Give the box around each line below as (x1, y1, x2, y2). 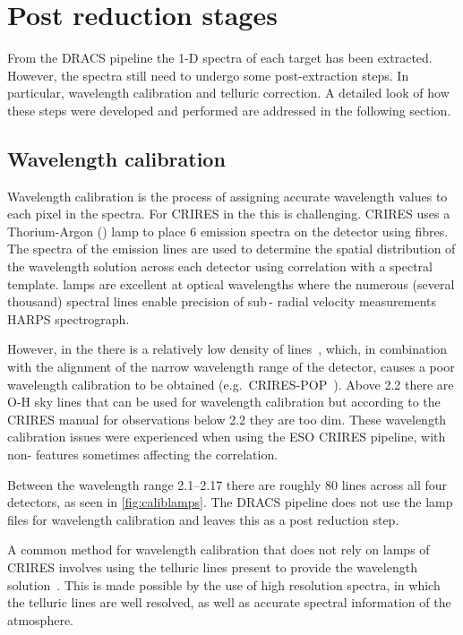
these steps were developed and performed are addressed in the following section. (7, 100, 451, 119)
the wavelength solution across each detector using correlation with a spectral (7, 257, 433, 276)
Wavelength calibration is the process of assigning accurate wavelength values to (7, 186, 448, 205)
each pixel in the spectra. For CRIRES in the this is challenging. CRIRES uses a (7, 204, 450, 223)
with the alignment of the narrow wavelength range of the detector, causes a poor (7, 357, 455, 376)
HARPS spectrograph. (7, 309, 130, 328)
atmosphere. (7, 610, 74, 629)
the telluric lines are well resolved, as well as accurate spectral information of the (7, 593, 451, 612)
